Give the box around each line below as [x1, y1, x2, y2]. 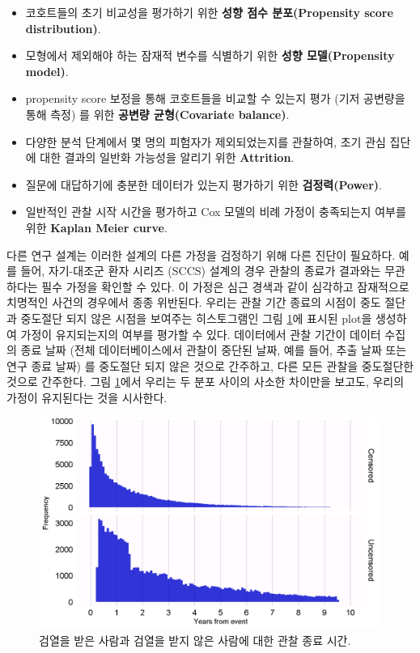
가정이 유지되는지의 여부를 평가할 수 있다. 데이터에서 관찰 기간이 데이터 [20, 325, 381, 342]
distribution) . [25, 19, 101, 36]
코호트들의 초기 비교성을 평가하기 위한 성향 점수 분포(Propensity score [25, 4, 393, 20]
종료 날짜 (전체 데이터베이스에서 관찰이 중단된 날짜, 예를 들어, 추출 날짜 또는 [20, 341, 407, 358]
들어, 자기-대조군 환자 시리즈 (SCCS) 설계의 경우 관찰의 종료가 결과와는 [20, 262, 381, 279]
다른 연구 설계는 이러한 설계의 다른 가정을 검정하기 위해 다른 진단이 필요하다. [6, 246, 396, 263]
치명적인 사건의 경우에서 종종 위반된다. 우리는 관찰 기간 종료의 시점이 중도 [6, 294, 381, 311]
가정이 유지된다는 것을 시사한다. [6, 388, 168, 405]
